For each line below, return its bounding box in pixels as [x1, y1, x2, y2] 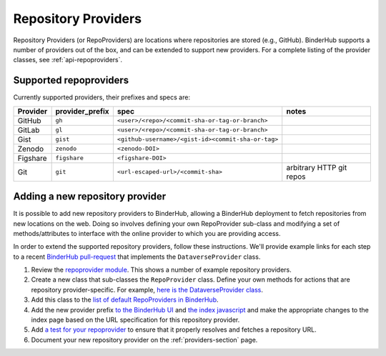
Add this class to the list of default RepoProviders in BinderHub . [31, 295, 219, 304]
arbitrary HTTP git [286, 162, 347, 172]
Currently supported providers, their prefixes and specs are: [13, 93, 191, 102]
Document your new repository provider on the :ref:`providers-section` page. [31, 335, 258, 344]
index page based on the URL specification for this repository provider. [31, 315, 240, 325]
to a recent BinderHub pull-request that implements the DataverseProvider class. [13, 252, 261, 261]
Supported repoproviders [13, 74, 129, 86]
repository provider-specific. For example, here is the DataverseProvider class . [31, 285, 264, 294]
